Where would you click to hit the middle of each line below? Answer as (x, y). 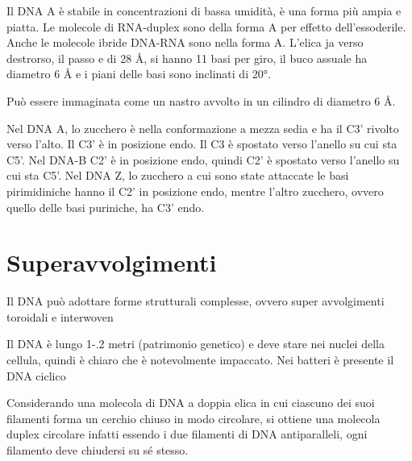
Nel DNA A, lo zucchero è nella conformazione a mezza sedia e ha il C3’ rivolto (203, 128)
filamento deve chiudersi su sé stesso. (98, 450)
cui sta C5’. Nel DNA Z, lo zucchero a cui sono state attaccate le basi (178, 175)
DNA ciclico (36, 375)
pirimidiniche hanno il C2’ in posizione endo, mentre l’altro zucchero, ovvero (195, 191)
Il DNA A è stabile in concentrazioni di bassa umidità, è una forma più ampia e (204, 10)
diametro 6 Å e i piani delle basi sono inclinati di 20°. (139, 74)
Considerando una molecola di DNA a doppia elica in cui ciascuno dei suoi (191, 403)
